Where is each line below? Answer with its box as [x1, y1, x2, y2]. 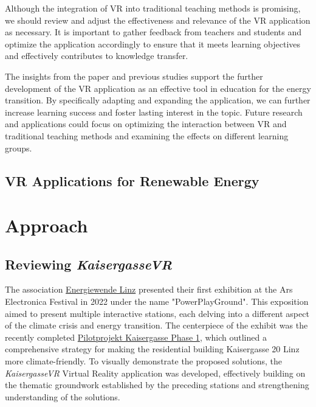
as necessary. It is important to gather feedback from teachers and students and [5, 26, 301, 38]
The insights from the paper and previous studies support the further [5, 69, 263, 82]
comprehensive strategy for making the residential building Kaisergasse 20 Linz [5, 343, 300, 355]
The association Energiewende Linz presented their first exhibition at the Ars [5, 283, 293, 296]
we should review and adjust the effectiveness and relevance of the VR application [5, 13, 311, 26]
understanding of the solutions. [5, 390, 120, 403]
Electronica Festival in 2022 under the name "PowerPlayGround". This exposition [5, 295, 309, 308]
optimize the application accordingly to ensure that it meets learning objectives [5, 37, 301, 50]
